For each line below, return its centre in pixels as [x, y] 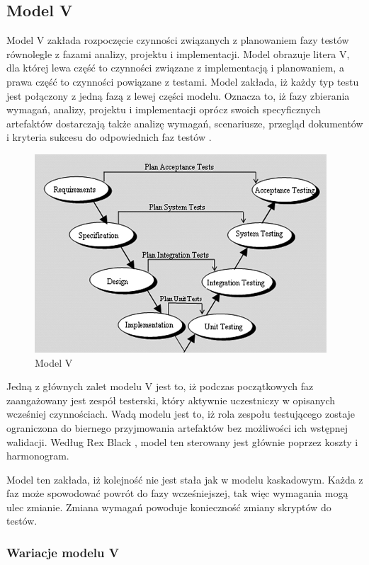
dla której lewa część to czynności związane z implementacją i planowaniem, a [175, 68]
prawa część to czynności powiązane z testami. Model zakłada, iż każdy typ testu [183, 81]
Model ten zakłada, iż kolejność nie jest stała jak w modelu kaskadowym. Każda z [185, 479]
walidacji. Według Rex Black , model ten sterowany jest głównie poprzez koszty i [182, 441]
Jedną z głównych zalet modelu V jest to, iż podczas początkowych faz [160, 386]
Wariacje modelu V [63, 552]
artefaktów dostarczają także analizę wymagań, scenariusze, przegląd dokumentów [185, 123]
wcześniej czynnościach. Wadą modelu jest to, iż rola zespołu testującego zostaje [181, 414]
